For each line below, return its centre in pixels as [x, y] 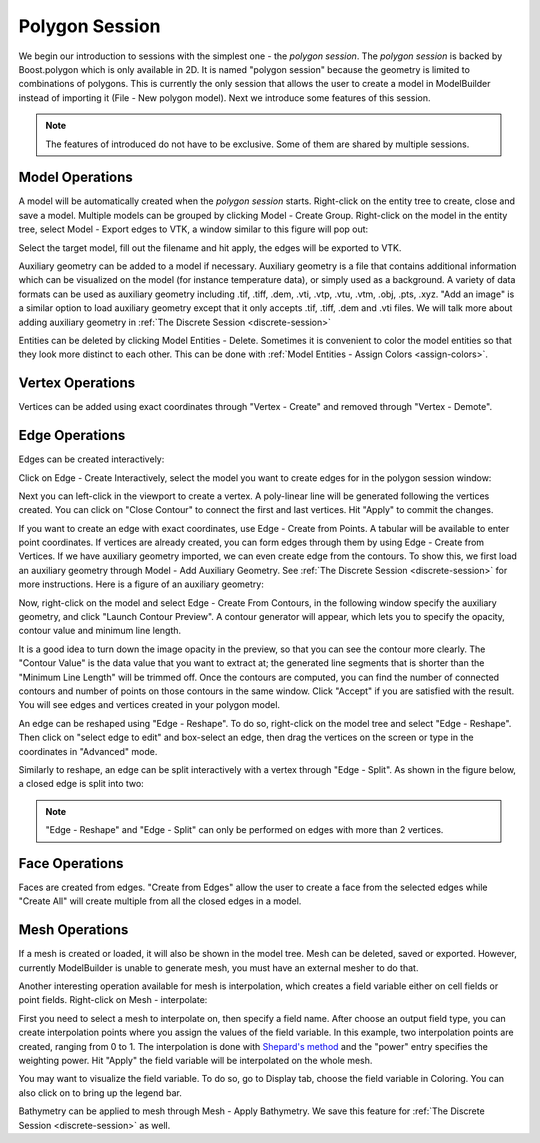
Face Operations [71, 863]
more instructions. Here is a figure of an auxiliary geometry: [141, 584]
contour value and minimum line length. [100, 631]
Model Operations [76, 177]
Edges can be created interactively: [91, 459]
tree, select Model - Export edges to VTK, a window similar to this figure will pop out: [193, 229]
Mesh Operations [73, 930]
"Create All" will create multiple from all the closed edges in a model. [160, 901]
